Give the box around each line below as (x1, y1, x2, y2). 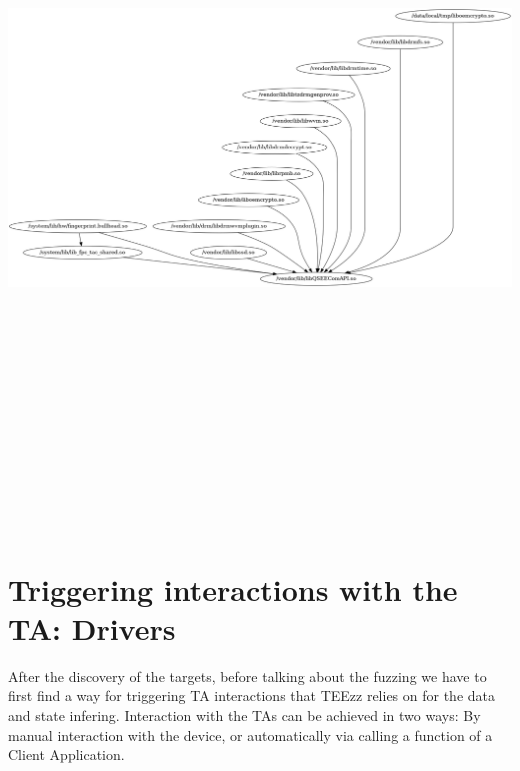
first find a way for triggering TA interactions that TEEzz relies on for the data (8, 685, 496, 706)
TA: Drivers (8, 607, 176, 648)
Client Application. (8, 744, 125, 765)
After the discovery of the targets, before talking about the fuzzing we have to (8, 665, 487, 686)
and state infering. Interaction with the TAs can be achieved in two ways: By (8, 704, 481, 725)
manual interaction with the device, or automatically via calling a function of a (8, 724, 493, 745)
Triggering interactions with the (8, 568, 458, 609)
